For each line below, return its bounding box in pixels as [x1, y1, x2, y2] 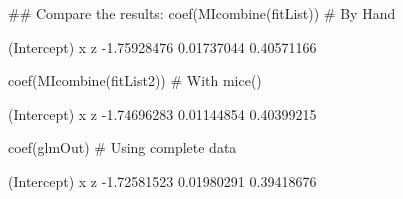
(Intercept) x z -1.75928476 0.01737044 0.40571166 [8, 36, 317, 57]
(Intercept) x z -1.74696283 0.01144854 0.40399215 [8, 103, 317, 124]
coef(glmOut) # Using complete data [8, 137, 237, 158]
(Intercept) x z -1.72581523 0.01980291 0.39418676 [8, 170, 317, 191]
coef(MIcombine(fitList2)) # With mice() [8, 70, 262, 91]
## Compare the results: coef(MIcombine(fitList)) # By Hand [8, 3, 396, 23]
